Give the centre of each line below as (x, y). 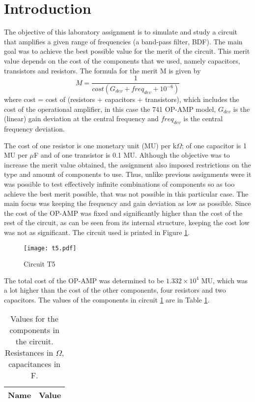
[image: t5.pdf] (50, 248)
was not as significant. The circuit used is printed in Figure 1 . (97, 232)
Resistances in (29, 352)
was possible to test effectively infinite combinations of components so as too (119, 184)
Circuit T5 (40, 264)
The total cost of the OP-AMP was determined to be (84, 280)
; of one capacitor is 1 (214, 145)
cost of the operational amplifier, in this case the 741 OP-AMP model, (110, 109)
